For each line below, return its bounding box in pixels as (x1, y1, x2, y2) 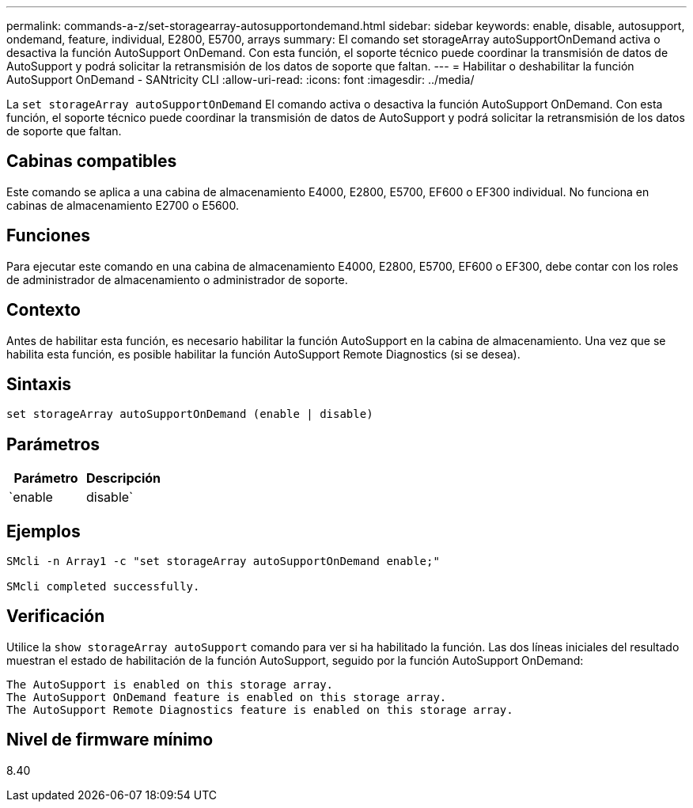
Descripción (86, 470, 161, 487)
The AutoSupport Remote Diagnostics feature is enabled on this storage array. (6, 703, 513, 716)
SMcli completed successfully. (6, 580, 200, 594)
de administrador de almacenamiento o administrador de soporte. (6, 272, 348, 286)
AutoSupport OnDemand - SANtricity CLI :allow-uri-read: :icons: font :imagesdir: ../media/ (6, 73, 475, 86)
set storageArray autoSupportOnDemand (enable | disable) (6, 408, 373, 421)
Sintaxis (6, 374, 72, 394)
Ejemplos (6, 521, 81, 541)
